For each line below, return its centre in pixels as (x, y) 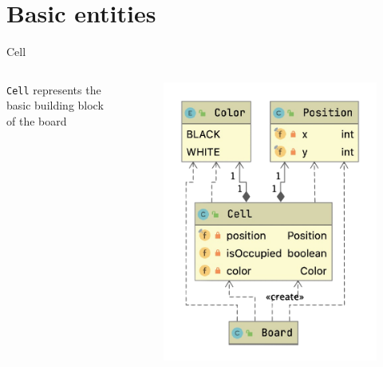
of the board (37, 120)
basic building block (55, 105)
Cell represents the (54, 89)
